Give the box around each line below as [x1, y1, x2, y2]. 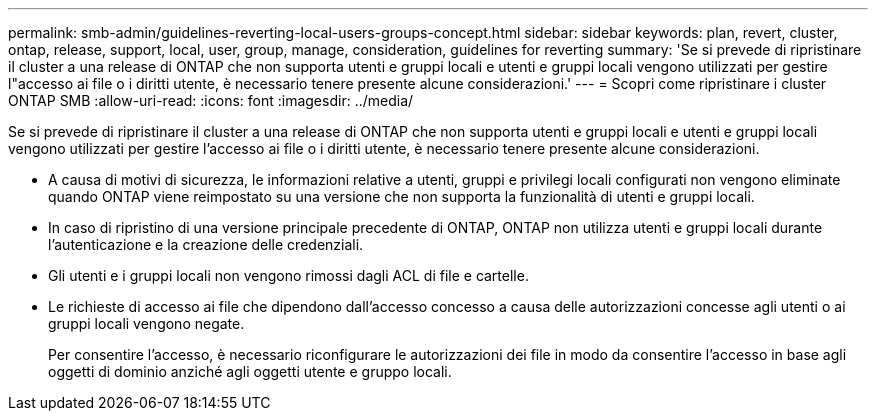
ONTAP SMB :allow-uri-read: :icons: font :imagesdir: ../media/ [8, 92, 414, 109]
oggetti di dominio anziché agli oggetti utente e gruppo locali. [48, 363, 452, 380]
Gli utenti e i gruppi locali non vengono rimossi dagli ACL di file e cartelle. [48, 267, 529, 284]
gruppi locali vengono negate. [48, 315, 245, 332]
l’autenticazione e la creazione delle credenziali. [48, 236, 364, 253]
